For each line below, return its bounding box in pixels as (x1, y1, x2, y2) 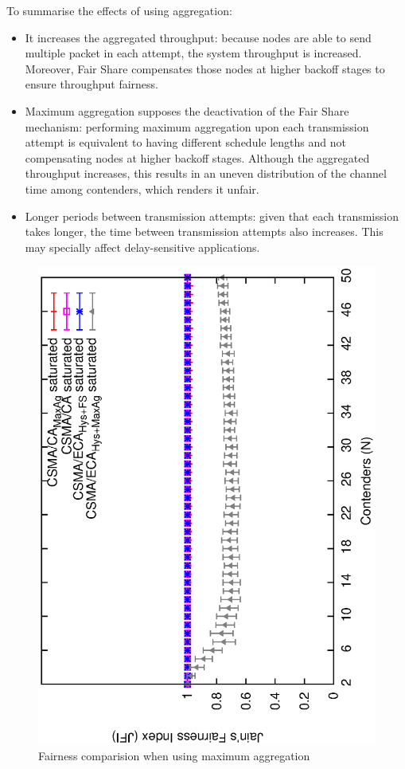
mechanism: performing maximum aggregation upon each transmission (25, 118, 369, 135)
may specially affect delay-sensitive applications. (25, 238, 260, 255)
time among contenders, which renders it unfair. (25, 180, 259, 197)
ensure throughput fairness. (25, 76, 159, 92)
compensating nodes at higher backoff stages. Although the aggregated (25, 149, 370, 166)
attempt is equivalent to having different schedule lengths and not (25, 134, 346, 151)
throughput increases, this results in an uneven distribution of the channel (25, 165, 387, 182)
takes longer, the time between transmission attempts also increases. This (25, 223, 384, 240)
